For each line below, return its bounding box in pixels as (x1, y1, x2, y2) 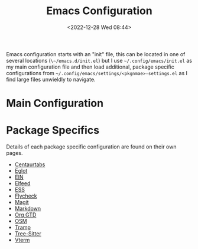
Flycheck (14, 192, 37, 199)
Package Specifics (6, 124, 99, 137)
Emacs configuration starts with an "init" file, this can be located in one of (6, 50, 186, 57)
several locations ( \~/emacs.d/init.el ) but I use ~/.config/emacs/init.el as (6, 57, 192, 64)
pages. (6, 150, 23, 157)
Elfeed (14, 180, 31, 187)
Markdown (14, 205, 41, 212)
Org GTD (14, 211, 37, 218)
